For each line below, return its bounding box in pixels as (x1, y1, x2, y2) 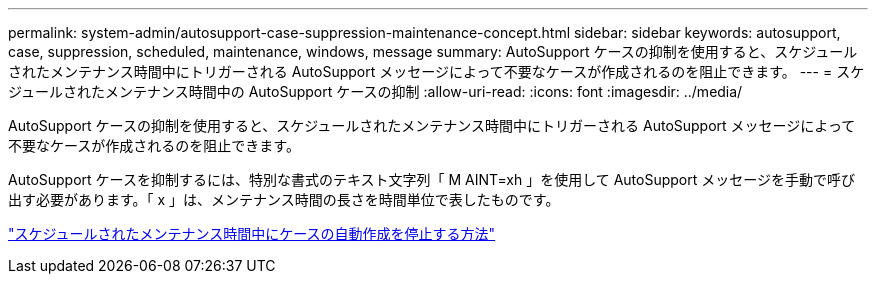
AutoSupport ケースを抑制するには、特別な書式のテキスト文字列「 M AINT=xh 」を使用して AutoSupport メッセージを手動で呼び (8, 171, 855, 188)
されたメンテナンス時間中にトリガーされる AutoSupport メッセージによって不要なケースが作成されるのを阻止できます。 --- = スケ (8, 63, 865, 80)
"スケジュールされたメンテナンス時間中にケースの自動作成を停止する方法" (8, 225, 496, 242)
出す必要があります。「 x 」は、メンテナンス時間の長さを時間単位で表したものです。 (8, 191, 560, 208)
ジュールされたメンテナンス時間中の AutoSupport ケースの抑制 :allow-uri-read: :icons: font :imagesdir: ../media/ (8, 83, 743, 100)
